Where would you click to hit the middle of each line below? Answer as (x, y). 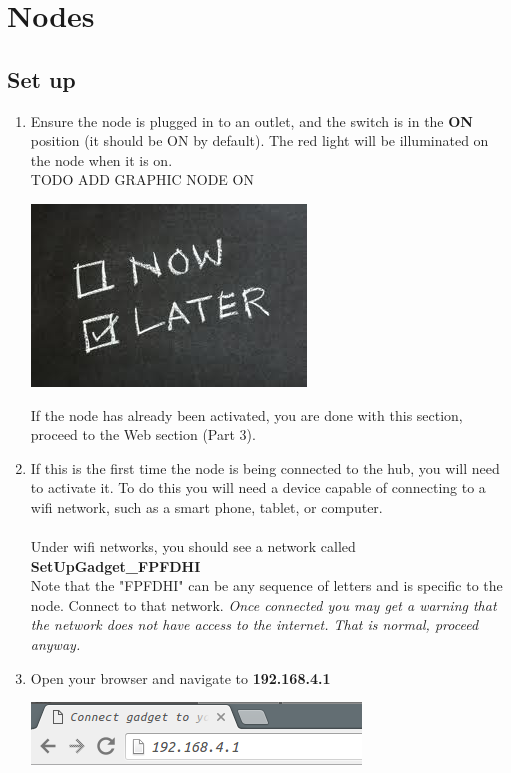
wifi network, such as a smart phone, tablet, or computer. (206, 506)
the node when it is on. (101, 159)
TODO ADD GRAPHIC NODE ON (142, 179)
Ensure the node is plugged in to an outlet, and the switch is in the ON (251, 120)
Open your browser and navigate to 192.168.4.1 (180, 677)
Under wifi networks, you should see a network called (193, 546)
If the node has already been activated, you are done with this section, (246, 414)
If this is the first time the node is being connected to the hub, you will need (265, 467)
